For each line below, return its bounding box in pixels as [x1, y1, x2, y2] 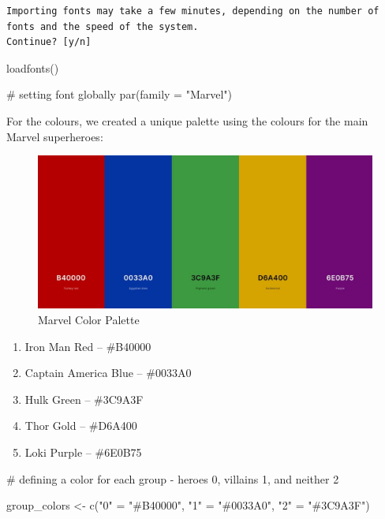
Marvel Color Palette [38, 311, 140, 327]
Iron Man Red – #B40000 [24, 338, 151, 354]
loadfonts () [6, 59, 59, 76]
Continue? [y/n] [6, 36, 92, 48]
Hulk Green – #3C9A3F [24, 390, 144, 407]
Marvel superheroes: [6, 128, 103, 144]
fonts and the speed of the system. [6, 21, 199, 32]
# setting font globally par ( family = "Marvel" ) [6, 86, 233, 103]
